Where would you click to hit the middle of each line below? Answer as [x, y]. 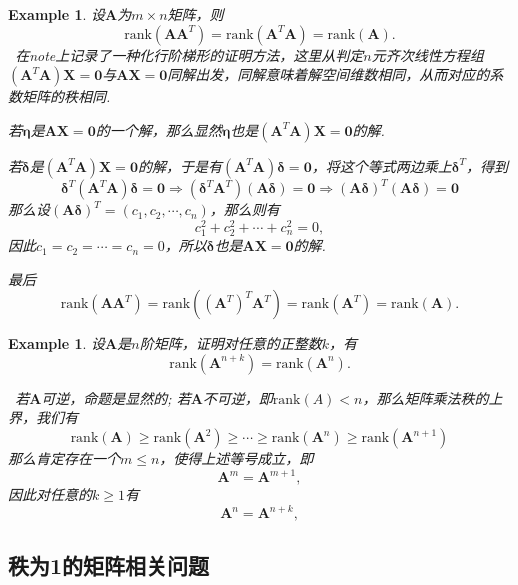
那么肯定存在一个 [64, 458]
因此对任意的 [50, 494]
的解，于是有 [179, 165]
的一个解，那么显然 [158, 129]
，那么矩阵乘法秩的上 [432, 397]
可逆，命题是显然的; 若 [116, 397]
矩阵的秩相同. [66, 96]
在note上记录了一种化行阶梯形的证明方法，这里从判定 [189, 54]
